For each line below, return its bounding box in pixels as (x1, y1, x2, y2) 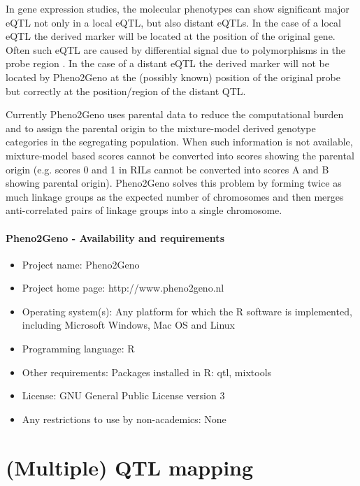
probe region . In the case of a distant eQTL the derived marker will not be (6, 56, 329, 71)
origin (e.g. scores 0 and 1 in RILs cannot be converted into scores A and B (6, 162, 329, 176)
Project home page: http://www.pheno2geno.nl (22, 280, 224, 295)
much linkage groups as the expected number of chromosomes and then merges (6, 189, 344, 203)
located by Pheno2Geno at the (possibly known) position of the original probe (6, 69, 340, 84)
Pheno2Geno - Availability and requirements (6, 230, 224, 245)
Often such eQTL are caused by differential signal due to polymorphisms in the (6, 42, 346, 57)
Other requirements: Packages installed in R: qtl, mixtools (22, 364, 272, 379)
